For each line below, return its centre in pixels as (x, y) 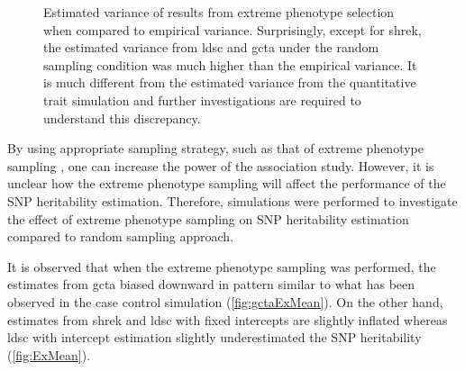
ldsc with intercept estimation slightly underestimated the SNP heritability (214, 337)
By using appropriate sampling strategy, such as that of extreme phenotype (215, 148)
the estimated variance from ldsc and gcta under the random (211, 47)
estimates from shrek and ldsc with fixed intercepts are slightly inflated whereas (228, 319)
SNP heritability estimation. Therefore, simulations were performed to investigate (232, 200)
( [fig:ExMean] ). (49, 354)
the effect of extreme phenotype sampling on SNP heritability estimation (208, 218)
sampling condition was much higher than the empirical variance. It (230, 64)
